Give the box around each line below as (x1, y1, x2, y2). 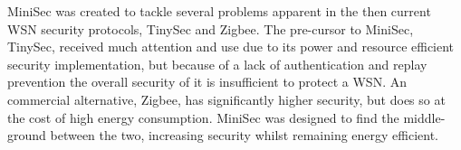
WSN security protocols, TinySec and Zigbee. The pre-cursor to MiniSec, (7, 19, 414, 38)
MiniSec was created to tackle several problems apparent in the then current (7, 2, 431, 20)
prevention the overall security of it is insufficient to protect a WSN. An (7, 72, 407, 91)
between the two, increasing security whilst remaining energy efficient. (50, 126, 439, 145)
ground (7, 126, 46, 145)
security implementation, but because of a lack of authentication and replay (7, 54, 427, 73)
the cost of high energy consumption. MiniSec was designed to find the (7, 108, 399, 127)
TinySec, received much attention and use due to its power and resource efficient (7, 37, 455, 56)
